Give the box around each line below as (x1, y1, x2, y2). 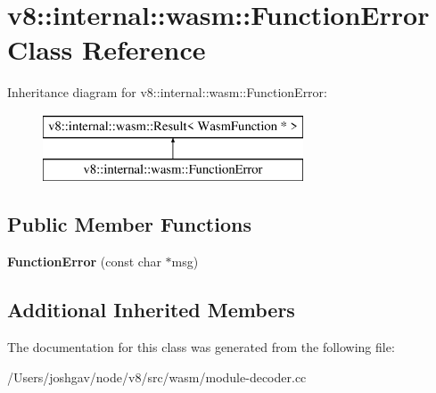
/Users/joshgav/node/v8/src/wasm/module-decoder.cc (7, 367, 307, 386)
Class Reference (7, 31, 206, 68)
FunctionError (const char (7, 252, 161, 271)
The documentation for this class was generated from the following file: (7, 338, 395, 356)
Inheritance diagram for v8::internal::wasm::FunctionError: (7, 83, 327, 102)
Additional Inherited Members (7, 296, 295, 323)
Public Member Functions (7, 210, 251, 238)
